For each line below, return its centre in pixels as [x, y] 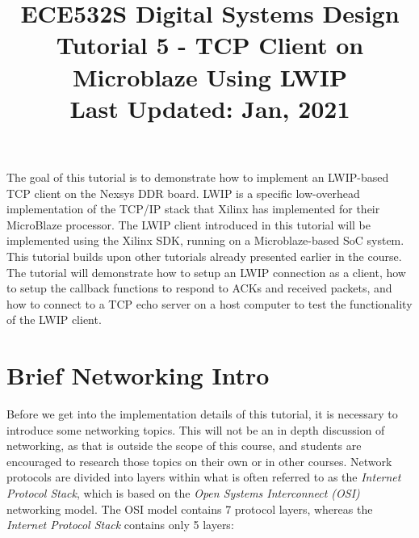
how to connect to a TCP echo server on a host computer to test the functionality [209, 303]
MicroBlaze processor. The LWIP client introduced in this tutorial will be [189, 224]
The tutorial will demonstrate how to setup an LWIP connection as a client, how [206, 272]
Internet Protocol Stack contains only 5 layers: [120, 525]
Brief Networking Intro [138, 375]
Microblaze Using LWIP [210, 76]
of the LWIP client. [54, 319]
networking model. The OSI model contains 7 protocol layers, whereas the [190, 509]
